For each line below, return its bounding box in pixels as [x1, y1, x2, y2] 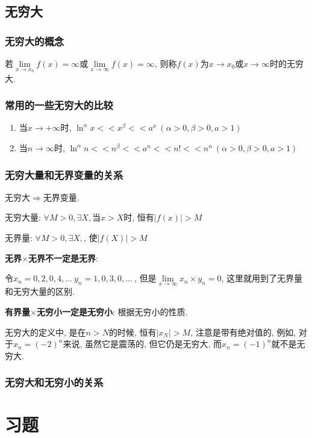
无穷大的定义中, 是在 [5, 325, 86, 338]
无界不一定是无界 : [28, 251, 98, 264]
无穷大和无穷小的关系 [5, 375, 104, 390]
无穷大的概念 [5, 33, 64, 48]
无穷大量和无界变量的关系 [5, 167, 123, 182]
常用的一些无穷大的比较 [5, 98, 113, 113]
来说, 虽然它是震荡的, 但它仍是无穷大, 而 [63, 337, 222, 350]
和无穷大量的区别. [5, 285, 75, 298]
